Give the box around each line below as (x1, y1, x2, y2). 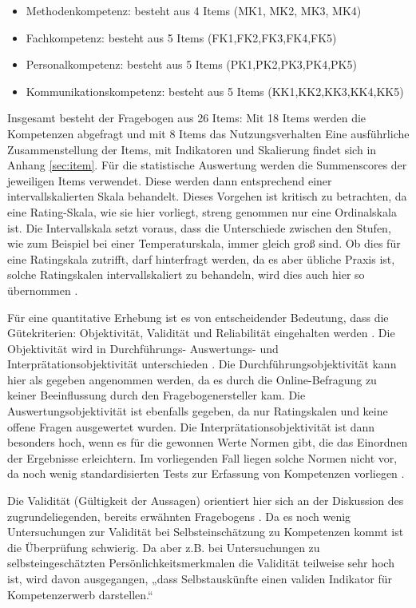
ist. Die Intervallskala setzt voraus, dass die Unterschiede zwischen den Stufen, (7, 219, 391, 236)
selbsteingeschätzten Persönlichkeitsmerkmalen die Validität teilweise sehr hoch (7, 554, 394, 571)
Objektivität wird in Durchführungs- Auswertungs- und (7, 340, 279, 356)
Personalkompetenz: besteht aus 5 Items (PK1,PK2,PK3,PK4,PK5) (26, 56, 357, 73)
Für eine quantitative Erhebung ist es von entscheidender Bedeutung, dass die (7, 308, 389, 325)
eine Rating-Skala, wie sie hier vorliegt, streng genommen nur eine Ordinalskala (7, 203, 397, 220)
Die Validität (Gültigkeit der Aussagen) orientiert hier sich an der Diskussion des (7, 492, 404, 509)
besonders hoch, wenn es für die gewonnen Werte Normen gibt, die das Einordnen (7, 434, 408, 451)
